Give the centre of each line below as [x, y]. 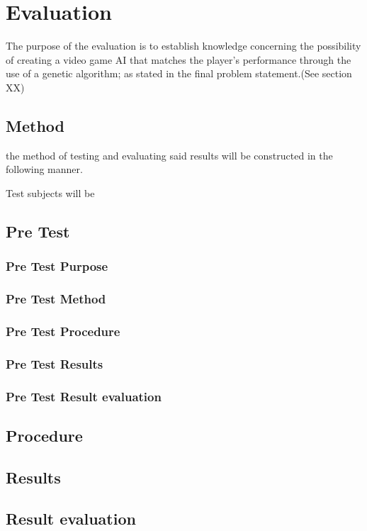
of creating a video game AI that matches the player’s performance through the [179, 59]
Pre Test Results [55, 363]
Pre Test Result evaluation [84, 396]
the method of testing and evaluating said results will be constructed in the [169, 155]
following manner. [44, 169]
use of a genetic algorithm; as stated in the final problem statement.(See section [179, 73]
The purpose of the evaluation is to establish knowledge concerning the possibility [183, 46]
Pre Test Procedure [63, 331]
